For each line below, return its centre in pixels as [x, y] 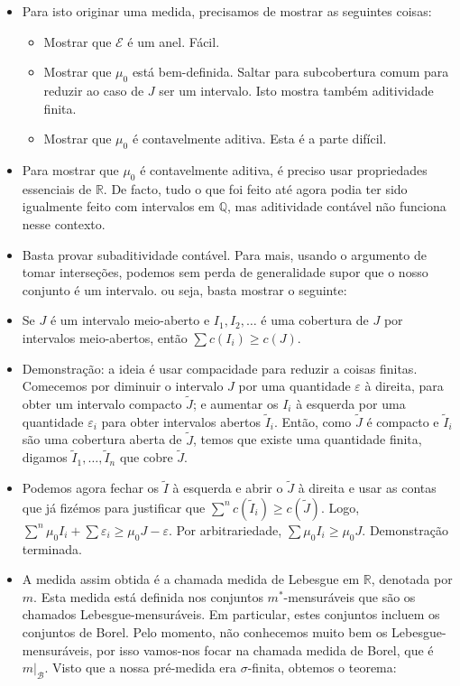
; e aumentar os [235, 403]
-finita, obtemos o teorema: [322, 667]
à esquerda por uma [351, 403]
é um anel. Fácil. [174, 41]
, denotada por [412, 579]
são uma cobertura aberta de [102, 439]
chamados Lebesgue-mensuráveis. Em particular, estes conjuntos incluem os [231, 614]
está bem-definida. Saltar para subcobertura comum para [290, 72]
